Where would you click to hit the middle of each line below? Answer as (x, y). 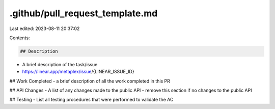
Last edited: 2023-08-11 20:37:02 (45, 29)
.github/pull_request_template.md (84, 13)
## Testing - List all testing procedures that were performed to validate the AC (91, 100)
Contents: (20, 38)
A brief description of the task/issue (60, 64)
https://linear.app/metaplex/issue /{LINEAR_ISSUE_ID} (78, 72)
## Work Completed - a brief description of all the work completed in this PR (90, 81)
